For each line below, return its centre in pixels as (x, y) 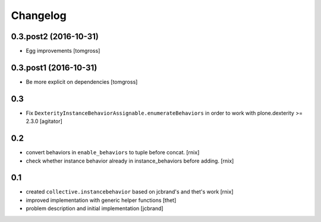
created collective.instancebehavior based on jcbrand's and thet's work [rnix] (130, 192)
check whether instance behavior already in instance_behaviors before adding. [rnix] (130, 161)
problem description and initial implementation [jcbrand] (95, 208)
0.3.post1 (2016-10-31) (54, 67)
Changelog (39, 15)
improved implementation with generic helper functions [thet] (101, 200)
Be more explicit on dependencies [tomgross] (82, 82)
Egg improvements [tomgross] (63, 51)
